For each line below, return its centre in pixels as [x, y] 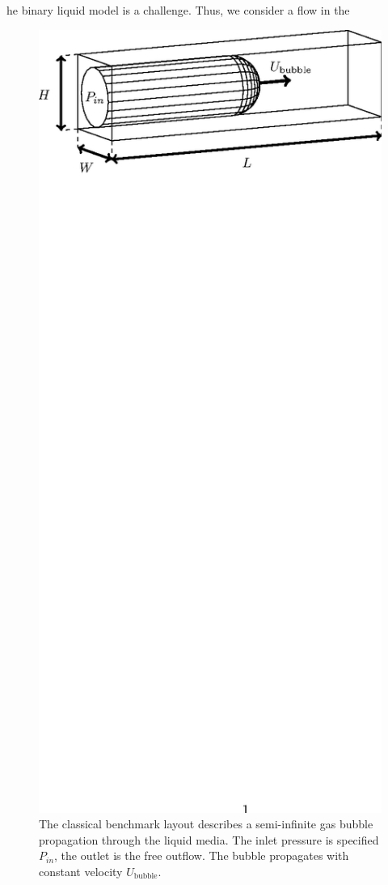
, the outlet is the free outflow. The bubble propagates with [202, 855]
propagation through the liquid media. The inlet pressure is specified [209, 839]
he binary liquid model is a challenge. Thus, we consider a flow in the [178, 10]
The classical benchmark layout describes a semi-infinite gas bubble [206, 824]
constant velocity [81, 871]
